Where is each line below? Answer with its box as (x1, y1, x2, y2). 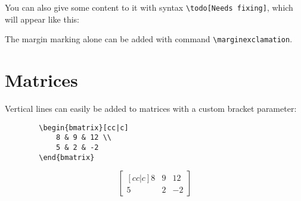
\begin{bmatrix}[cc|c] (39, 123, 129, 132)
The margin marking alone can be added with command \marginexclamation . (5, 33, 293, 45)
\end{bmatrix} (39, 153, 95, 162)
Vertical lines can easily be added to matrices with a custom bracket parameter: (5, 102, 297, 115)
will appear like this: (5, 12, 79, 25)
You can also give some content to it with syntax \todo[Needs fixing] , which (5, 1, 293, 13)
